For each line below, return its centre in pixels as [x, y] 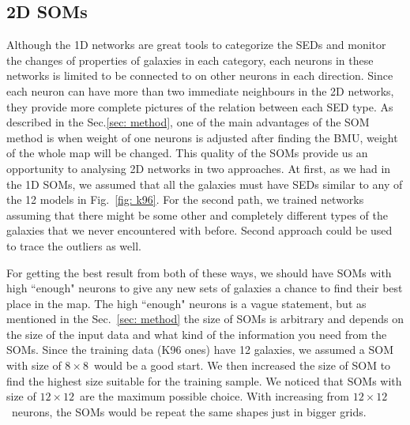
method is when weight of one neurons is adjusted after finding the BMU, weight [202, 137]
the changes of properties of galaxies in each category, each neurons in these [190, 60]
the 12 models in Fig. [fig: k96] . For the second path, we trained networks [185, 199]
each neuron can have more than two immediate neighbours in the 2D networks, [200, 90]
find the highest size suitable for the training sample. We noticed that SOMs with [204, 380]
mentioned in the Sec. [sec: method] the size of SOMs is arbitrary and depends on [205, 319]
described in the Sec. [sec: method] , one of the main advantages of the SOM [188, 122]
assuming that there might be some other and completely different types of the [197, 214]
